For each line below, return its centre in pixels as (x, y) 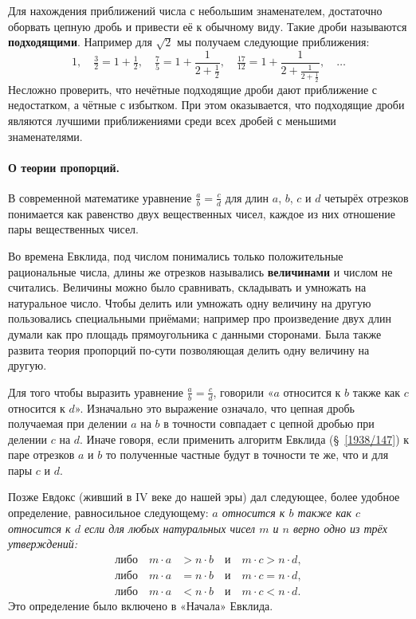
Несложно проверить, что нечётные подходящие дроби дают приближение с (193, 89)
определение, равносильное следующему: (108, 513)
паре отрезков (41, 454)
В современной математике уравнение (100, 197)
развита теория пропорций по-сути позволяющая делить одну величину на (189, 349)
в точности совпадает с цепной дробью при (269, 423)
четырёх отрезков (367, 197)
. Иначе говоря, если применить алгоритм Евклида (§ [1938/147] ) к (245, 439)
